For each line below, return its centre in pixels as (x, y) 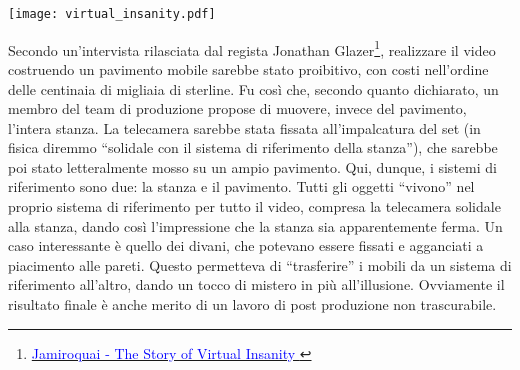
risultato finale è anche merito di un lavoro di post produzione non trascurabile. (252, 304)
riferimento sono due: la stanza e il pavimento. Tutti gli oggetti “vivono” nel (241, 186)
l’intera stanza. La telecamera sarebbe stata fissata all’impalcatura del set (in (244, 127)
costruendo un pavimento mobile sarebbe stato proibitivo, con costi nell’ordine (248, 68)
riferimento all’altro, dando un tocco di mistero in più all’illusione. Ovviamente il (256, 284)
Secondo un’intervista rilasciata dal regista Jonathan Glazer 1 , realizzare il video (252, 48)
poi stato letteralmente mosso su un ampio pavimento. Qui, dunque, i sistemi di (252, 166)
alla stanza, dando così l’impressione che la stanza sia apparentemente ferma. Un (255, 225)
